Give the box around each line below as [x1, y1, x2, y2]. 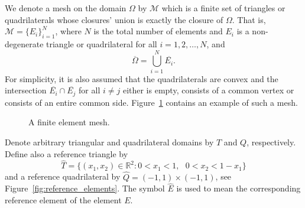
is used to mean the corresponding [176, 182, 301, 194]
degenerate [5, 37, 44, 50]
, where [55, 25, 82, 37]
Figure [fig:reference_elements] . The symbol [5, 182, 165, 194]
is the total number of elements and [93, 25, 223, 37]
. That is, [232, 13, 266, 25]
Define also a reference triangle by [5, 147, 128, 160]
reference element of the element [5, 193, 122, 206]
